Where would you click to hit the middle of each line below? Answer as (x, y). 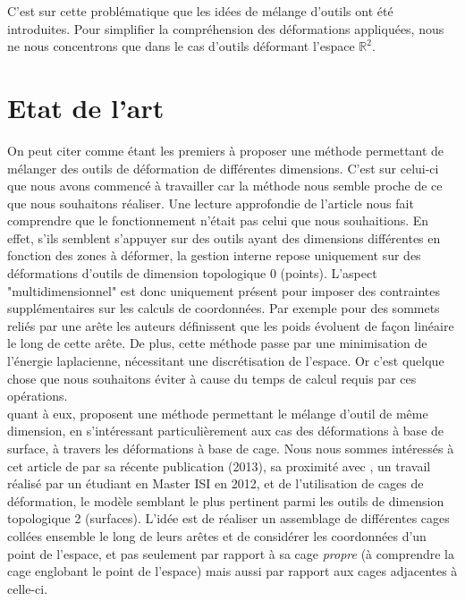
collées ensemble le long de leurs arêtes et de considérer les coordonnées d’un (217, 535)
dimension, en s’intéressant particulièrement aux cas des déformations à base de (226, 431)
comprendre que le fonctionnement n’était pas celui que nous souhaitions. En (218, 220)
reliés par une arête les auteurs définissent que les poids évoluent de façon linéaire (231, 325)
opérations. (38, 396)
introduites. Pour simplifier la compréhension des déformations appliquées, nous (226, 28)
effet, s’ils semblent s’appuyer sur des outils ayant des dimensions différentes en (224, 237)
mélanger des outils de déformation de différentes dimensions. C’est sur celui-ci (223, 168)
